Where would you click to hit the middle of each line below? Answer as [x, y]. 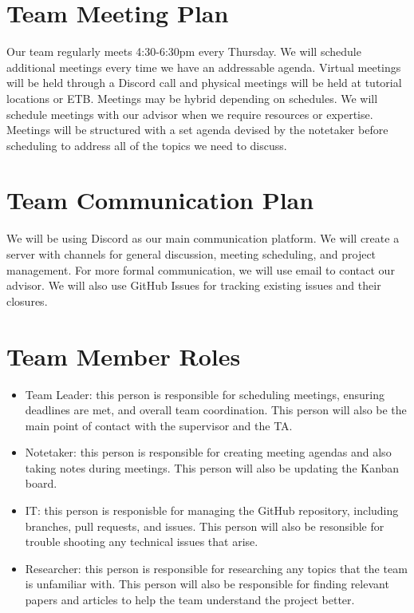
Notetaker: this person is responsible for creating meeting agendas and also [208, 452]
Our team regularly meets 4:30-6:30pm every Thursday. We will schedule [184, 51]
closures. [27, 301]
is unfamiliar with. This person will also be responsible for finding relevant [207, 584]
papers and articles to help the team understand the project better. [190, 600]
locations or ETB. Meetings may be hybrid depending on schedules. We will [192, 98]
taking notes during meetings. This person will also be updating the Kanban [212, 467]
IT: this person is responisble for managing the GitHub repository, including [212, 510]
